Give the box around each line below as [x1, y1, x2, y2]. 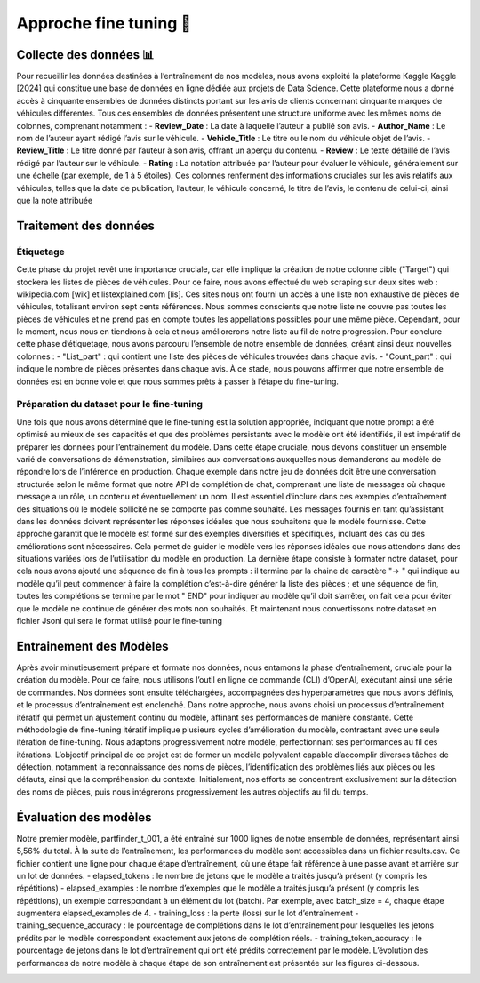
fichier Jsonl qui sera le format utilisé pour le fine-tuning [16, 616, 222, 627]
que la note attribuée [16, 195, 93, 205]
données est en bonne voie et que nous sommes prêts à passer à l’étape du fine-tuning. [16, 376, 340, 387]
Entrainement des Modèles [16, 638, 169, 653]
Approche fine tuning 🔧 [16, 13, 191, 33]
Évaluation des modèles [16, 810, 152, 825]
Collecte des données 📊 [16, 47, 155, 62]
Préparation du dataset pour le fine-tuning [16, 398, 204, 411]
